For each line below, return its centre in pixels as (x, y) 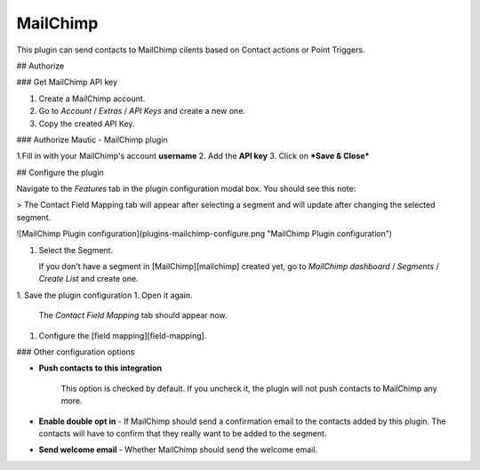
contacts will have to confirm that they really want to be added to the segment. (183, 433)
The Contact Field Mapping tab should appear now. (133, 315)
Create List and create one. (88, 279)
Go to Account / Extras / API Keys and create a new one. (142, 111)
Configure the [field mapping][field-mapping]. (123, 335)
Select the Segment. (76, 250)
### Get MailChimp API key (67, 82)
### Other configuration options (76, 352)
